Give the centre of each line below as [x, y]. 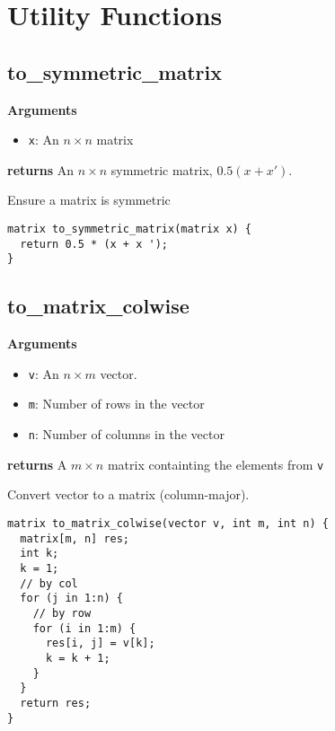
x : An [44, 140]
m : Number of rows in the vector [116, 404]
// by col [49, 583]
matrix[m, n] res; [75, 538]
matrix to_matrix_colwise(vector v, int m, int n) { [168, 524]
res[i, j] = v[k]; [100, 643]
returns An [41, 169]
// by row [62, 613]
